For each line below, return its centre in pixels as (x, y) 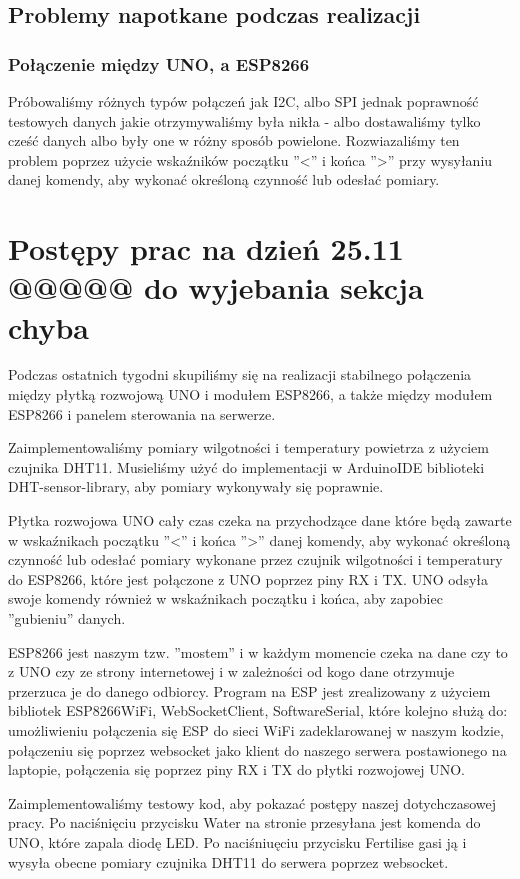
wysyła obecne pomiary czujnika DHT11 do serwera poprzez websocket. (228, 861)
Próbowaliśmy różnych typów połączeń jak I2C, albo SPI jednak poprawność (243, 101)
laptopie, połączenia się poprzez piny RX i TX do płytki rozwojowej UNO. (236, 769)
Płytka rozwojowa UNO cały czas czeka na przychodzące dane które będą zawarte (260, 520)
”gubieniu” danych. (67, 618)
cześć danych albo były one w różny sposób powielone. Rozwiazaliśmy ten (234, 140)
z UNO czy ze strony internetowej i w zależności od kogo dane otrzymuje (231, 671)
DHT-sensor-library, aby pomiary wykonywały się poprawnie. (196, 486)
